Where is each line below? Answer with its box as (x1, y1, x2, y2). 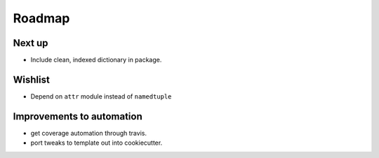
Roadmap (13, 10, 70, 26)
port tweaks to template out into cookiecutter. (30, 138, 163, 147)
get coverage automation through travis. (30, 129, 147, 137)
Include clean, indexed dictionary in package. (30, 56, 162, 64)
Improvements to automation (13, 110, 143, 122)
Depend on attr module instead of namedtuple (30, 92, 172, 101)
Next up (13, 37, 48, 49)
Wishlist (13, 73, 51, 85)
